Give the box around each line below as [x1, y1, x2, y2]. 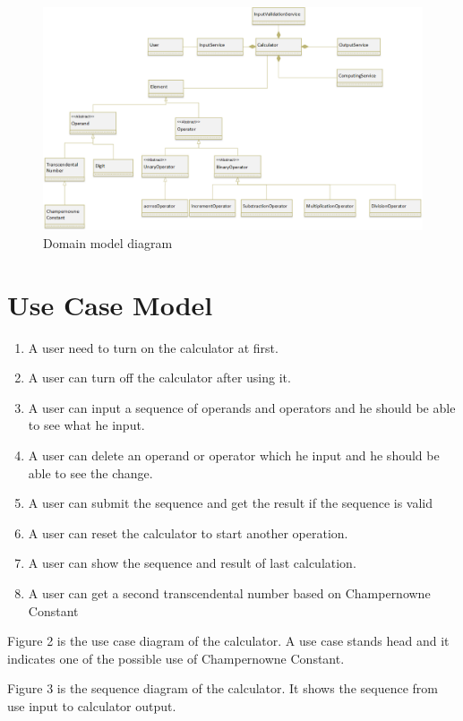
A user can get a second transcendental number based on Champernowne [28, 583, 431, 602]
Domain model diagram [43, 233, 173, 252]
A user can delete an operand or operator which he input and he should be [28, 445, 440, 464]
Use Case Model [7, 286, 213, 322]
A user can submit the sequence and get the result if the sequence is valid [28, 494, 433, 512]
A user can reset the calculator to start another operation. [28, 523, 348, 542]
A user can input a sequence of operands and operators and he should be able [28, 398, 456, 416]
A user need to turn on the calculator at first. [28, 338, 279, 356]
